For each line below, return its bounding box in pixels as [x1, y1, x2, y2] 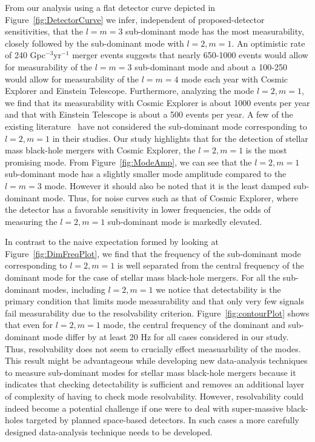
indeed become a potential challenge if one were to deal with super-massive [5, 401, 283, 414]
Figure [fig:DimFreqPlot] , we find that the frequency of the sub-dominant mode [5, 247, 301, 260]
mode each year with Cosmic [181, 72, 288, 85]
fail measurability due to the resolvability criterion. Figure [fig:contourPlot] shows [5, 306, 310, 319]
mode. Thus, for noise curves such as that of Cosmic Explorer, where [42, 191, 299, 204]
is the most [245, 144, 287, 156]
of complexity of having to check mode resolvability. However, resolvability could [5, 390, 303, 402]
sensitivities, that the [5, 25, 83, 38]
